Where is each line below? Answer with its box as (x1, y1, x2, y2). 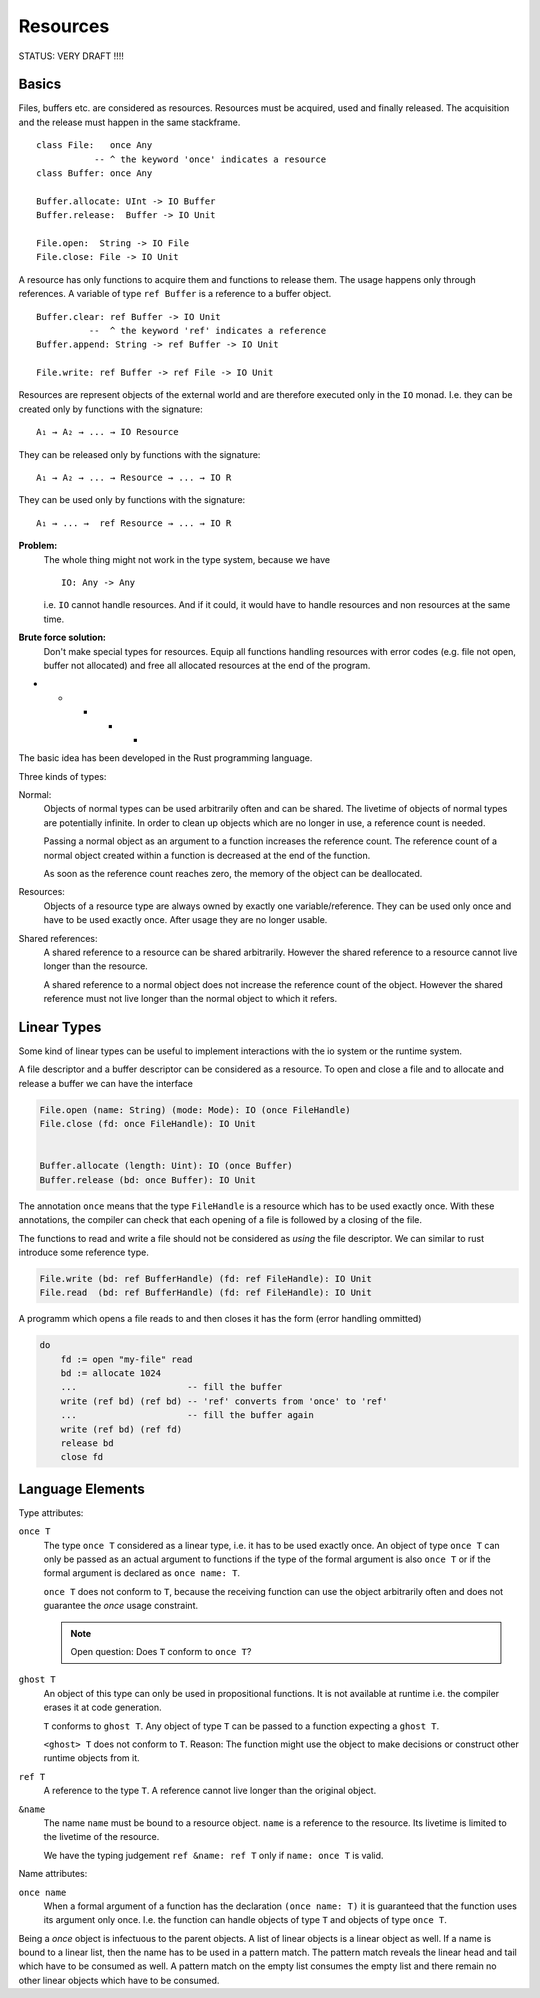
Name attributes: (18, 1868, 88, 1880)
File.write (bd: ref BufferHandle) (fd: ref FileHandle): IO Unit (39, 1273, 372, 1284)
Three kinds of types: (18, 770, 107, 782)
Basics (18, 76, 62, 93)
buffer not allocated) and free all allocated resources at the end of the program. (43, 659, 371, 671)
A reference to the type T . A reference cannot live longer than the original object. (43, 1785, 377, 1797)
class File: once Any (36, 140, 153, 151)
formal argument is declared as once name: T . (43, 1567, 240, 1579)
